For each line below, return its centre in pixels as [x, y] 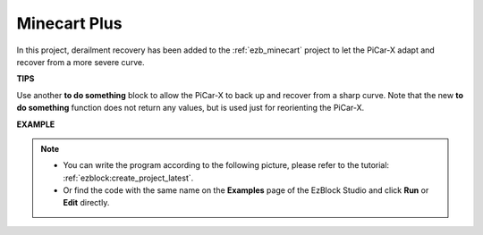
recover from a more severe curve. [80, 62]
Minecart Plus [69, 23]
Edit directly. [86, 203]
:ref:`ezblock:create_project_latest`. [128, 178]
